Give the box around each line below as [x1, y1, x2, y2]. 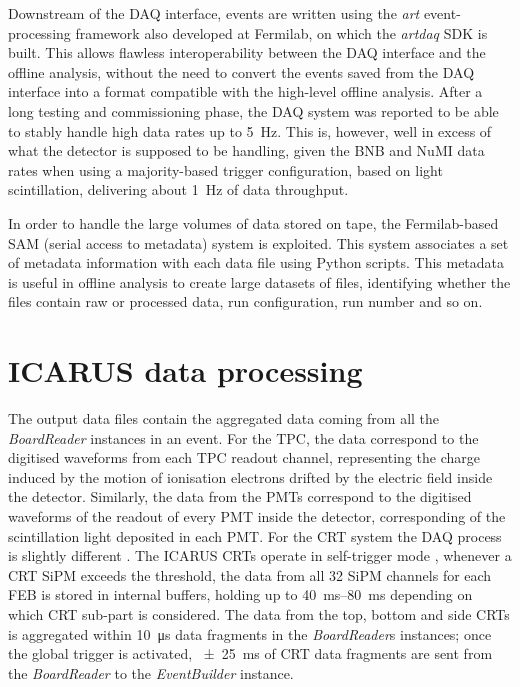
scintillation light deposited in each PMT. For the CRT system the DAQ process [8, 525, 502, 546]
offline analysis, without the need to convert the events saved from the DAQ [8, 61, 475, 82]
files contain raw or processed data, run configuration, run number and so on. [8, 291, 483, 312]
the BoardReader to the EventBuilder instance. [8, 662, 294, 683]
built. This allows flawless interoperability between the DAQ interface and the [8, 42, 486, 63]
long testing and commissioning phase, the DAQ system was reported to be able [8, 100, 499, 121]
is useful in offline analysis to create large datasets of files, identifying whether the [8, 271, 511, 292]
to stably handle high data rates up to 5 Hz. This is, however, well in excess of [8, 120, 492, 141]
